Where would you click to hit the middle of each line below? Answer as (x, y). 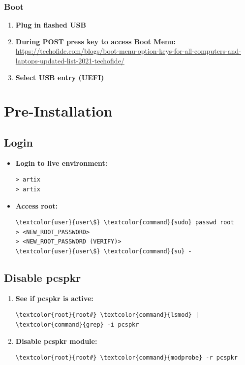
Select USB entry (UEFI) (60, 77)
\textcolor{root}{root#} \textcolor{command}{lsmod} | (107, 315)
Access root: (37, 205)
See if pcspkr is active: (54, 298)
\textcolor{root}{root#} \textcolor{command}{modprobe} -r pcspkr (126, 358)
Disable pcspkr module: (56, 341)
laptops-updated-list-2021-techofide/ (70, 61)
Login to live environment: (61, 163)
